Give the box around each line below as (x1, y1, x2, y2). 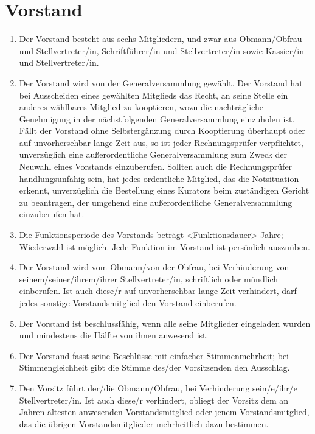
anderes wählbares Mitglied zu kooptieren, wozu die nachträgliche (19, 100, 264, 113)
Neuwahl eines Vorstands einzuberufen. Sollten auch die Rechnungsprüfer (19, 160, 292, 173)
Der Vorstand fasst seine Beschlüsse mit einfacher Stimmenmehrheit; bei (19, 349, 289, 362)
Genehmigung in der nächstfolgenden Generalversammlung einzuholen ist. (19, 112, 295, 125)
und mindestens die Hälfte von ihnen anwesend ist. (19, 329, 209, 341)
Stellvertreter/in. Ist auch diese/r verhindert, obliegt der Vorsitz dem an (19, 393, 289, 406)
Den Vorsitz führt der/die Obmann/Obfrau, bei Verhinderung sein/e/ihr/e (19, 381, 298, 394)
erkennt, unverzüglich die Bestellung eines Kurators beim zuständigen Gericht (19, 184, 310, 197)
